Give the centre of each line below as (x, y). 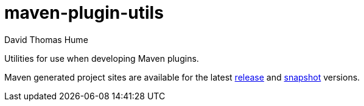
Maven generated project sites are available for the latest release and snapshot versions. (182, 77)
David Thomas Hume (46, 39)
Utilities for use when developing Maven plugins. (102, 58)
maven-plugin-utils (84, 13)
